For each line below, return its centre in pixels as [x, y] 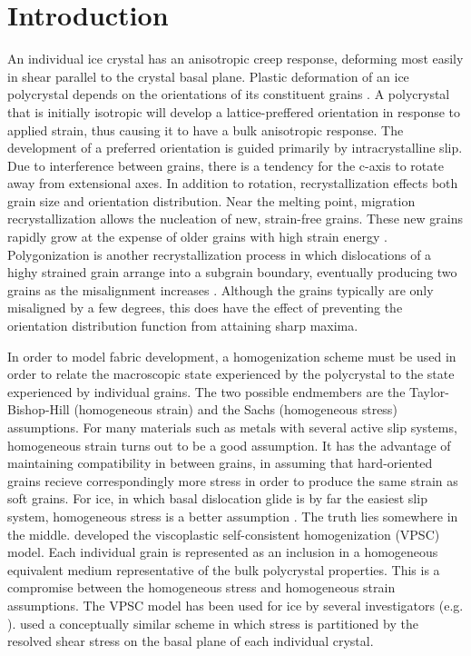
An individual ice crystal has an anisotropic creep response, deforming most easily [235, 59]
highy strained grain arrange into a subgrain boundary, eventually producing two [232, 272]
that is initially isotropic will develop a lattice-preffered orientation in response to [234, 111]
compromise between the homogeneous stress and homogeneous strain [201, 587]
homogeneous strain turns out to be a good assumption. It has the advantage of [229, 445]
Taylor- [430, 391]
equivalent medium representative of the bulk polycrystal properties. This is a [224, 569]
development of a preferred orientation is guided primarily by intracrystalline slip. [235, 148]
